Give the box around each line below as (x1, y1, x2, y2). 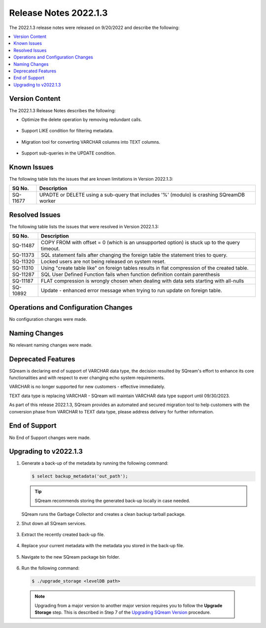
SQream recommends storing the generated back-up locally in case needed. (34, 498, 191, 503)
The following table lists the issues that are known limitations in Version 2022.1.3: (9, 176, 173, 182)
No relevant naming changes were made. (9, 342, 93, 348)
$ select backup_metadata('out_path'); (32, 473, 128, 479)
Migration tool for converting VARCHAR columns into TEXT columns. (21, 139, 161, 145)
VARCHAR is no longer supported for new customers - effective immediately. (9, 384, 166, 390)
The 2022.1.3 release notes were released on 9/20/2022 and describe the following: (9, 25, 180, 31)
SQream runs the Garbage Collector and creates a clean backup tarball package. (21, 511, 186, 517)
